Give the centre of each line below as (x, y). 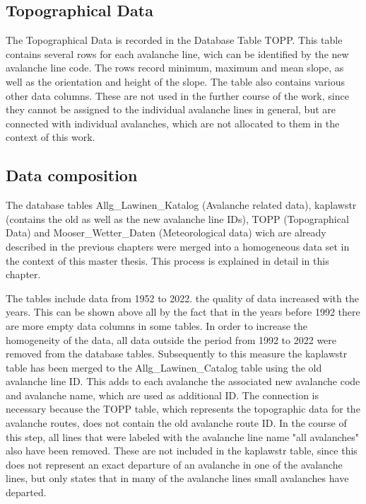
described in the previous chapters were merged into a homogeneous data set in (178, 246)
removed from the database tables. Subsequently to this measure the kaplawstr (177, 354)
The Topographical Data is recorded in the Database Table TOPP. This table (174, 40)
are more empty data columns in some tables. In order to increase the (157, 325)
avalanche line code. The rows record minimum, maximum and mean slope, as (175, 68)
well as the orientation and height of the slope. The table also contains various (175, 81)
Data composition (72, 175)
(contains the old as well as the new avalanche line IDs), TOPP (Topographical (177, 218)
